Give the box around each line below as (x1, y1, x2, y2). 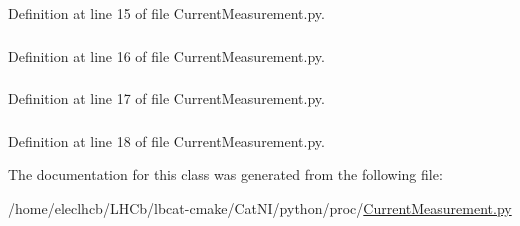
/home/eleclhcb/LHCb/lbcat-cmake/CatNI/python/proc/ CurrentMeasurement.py (8, 197, 512, 218)
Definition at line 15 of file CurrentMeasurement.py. (8, 3, 325, 23)
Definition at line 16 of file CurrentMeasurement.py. (8, 45, 325, 66)
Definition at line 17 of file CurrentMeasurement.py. (8, 88, 325, 109)
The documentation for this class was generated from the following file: (8, 164, 443, 185)
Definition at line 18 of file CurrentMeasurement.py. (8, 130, 325, 151)
